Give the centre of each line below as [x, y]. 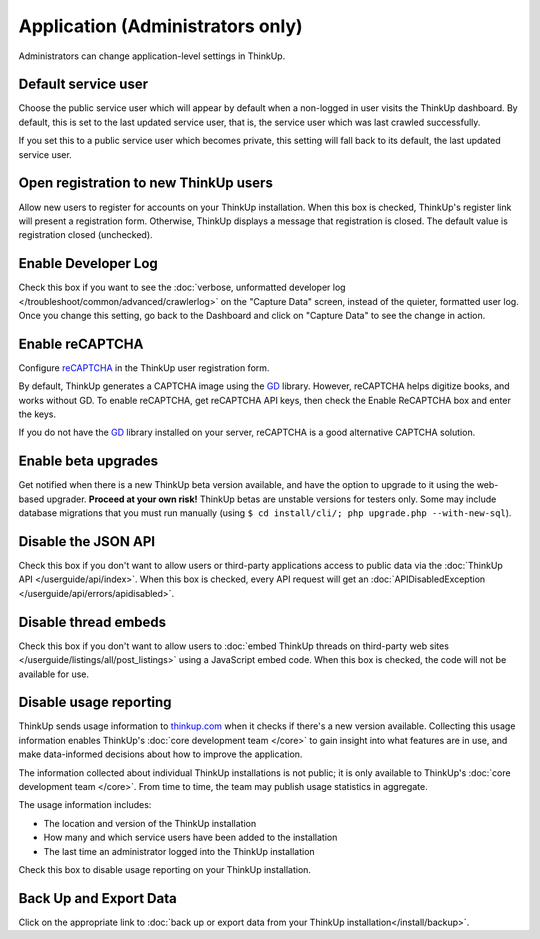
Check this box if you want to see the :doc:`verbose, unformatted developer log [182, 287]
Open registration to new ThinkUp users [146, 183]
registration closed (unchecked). [86, 235]
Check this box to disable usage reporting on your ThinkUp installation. [165, 869]
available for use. [54, 674]
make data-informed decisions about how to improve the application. [160, 754]
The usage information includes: [85, 805]
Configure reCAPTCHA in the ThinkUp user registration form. [144, 367]
